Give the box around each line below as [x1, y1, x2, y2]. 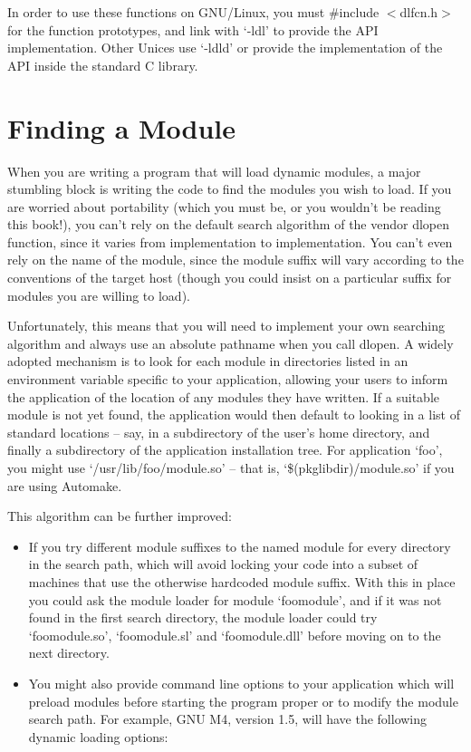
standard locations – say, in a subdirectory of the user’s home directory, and [7, 422, 430, 441]
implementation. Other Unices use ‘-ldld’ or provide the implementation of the [7, 38, 443, 57]
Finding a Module [7, 109, 236, 146]
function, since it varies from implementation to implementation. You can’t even [7, 232, 453, 251]
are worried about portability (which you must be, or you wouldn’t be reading [7, 197, 441, 216]
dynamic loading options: [28, 727, 168, 746]
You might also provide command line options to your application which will [28, 673, 455, 692]
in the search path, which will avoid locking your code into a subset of [28, 554, 418, 574]
